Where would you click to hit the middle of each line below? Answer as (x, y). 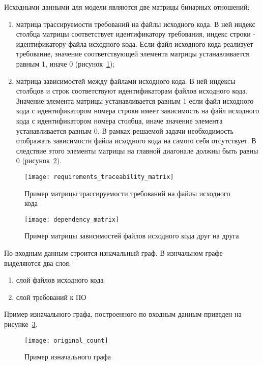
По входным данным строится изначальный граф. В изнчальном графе (113, 253)
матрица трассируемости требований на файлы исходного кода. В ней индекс (136, 24)
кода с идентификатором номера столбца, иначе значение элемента (119, 120)
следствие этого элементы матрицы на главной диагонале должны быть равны (137, 150)
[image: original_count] (66, 340)
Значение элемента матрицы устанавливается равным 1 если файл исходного (135, 100)
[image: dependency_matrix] (72, 219)
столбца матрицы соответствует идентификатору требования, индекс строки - (136, 34)
